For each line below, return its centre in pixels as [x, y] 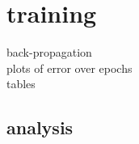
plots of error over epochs [69, 68]
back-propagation [49, 52]
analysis [40, 127]
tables [21, 84]
